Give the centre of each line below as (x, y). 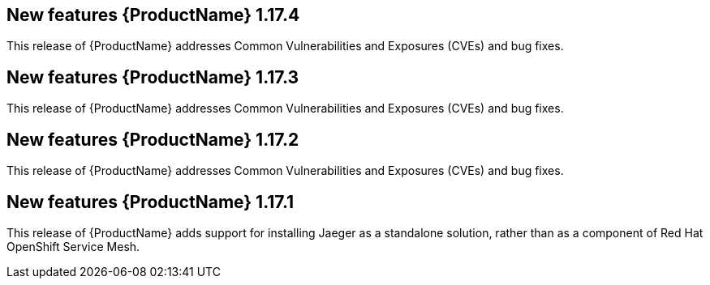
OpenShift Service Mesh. (73, 246)
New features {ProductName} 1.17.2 (153, 139)
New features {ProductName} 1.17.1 (151, 202)
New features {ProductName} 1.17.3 (153, 77)
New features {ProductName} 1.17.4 (153, 15)
